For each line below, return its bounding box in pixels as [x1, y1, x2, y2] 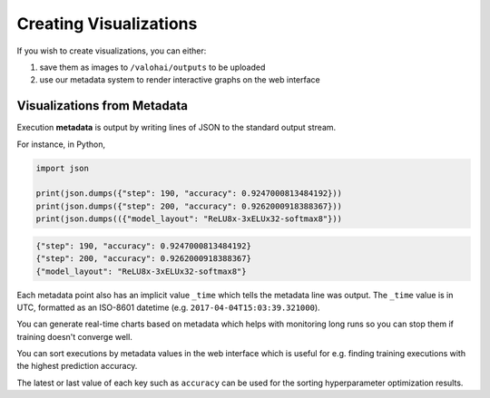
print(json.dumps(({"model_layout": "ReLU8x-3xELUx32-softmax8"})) [35, 214, 343, 224]
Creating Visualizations [16, 14, 198, 34]
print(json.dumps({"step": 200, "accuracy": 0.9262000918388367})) [35, 200, 343, 211]
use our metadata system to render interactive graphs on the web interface [39, 74, 321, 85]
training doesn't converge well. [16, 331, 133, 342]
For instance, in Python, [16, 139, 106, 150]
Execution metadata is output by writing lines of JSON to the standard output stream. [16, 122, 337, 133]
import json [35, 163, 90, 173]
